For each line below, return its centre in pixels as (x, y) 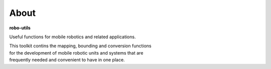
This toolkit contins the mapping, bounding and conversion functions (80, 46)
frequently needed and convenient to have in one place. (67, 60)
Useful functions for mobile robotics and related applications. (73, 37)
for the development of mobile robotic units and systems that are (76, 53)
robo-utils (20, 28)
